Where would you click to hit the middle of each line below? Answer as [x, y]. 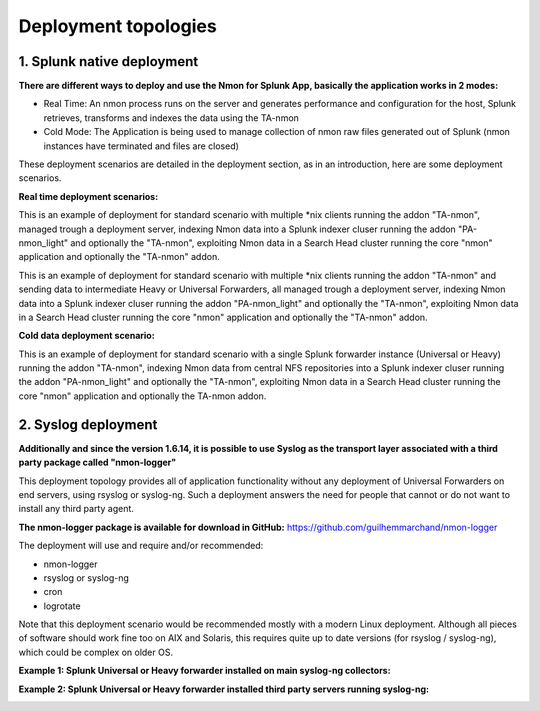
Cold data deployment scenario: [86, 336]
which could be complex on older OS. [96, 652]
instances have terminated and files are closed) [141, 146]
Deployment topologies [117, 26]
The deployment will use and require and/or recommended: [141, 546]
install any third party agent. [76, 509]
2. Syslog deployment [88, 424]
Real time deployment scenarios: [88, 196]
